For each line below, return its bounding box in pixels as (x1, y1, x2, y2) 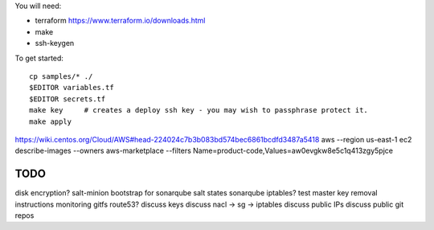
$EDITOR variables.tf (29, 83, 114, 92)
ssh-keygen (35, 39, 75, 48)
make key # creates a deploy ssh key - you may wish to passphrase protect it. (29, 105, 369, 115)
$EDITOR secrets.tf (29, 94, 106, 104)
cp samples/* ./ (29, 72, 93, 80)
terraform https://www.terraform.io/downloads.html (35, 16, 206, 26)
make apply (29, 117, 72, 126)
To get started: (14, 53, 64, 63)
